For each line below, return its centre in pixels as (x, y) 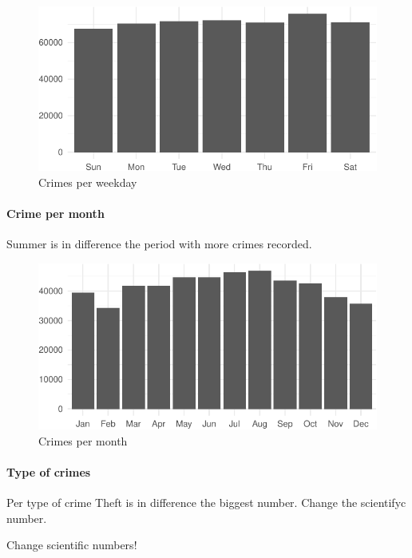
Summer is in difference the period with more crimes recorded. (159, 244)
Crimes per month (83, 440)
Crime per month (55, 213)
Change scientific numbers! (72, 545)
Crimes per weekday (88, 182)
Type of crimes (49, 472)
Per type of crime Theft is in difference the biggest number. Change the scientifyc (206, 503)
